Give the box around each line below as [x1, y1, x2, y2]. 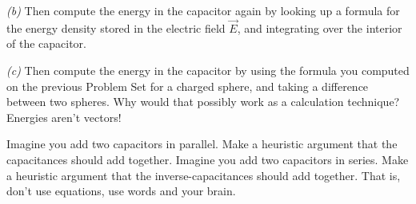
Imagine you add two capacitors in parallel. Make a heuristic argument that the [6, 135, 398, 152]
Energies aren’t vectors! [6, 108, 122, 125]
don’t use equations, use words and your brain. [6, 182, 236, 199]
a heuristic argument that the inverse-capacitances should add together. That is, [6, 167, 401, 183]
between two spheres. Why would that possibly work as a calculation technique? [6, 93, 400, 110]
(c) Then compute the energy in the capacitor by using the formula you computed [6, 62, 410, 78]
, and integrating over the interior [237, 19, 402, 36]
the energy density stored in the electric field [6, 19, 226, 36]
